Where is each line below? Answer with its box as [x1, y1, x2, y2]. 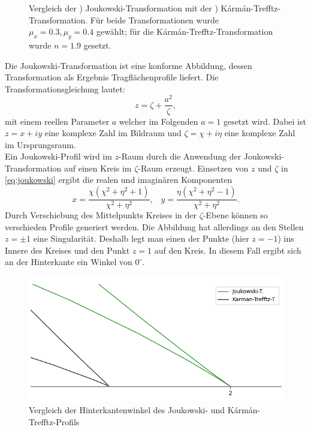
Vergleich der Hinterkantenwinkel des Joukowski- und [29, 404, 225, 416]
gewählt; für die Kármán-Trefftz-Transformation [96, 25, 273, 38]
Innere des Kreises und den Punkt [5, 243, 130, 256]
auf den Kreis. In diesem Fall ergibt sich [154, 243, 301, 256]
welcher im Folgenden [119, 115, 198, 127]
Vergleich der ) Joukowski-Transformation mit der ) [29, 2, 218, 14]
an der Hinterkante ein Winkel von [5, 255, 132, 268]
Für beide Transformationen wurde [90, 13, 219, 26]
